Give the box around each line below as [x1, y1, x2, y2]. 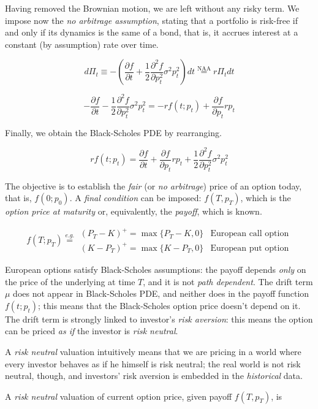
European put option [210, 243, 289, 253]
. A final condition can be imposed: [69, 191, 202, 204]
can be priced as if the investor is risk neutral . [5, 324, 178, 337]
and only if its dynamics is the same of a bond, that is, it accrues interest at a [5, 26, 298, 39]
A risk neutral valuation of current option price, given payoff [5, 389, 232, 402]
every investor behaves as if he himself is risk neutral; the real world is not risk [5, 357, 301, 370]
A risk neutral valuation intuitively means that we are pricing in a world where [5, 345, 301, 357]
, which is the [240, 191, 291, 204]
